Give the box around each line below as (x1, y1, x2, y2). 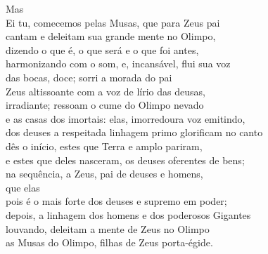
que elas (6, 180, 40, 194)
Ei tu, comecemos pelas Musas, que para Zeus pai (6, 15, 220, 29)
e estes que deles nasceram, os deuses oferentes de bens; (6, 152, 245, 167)
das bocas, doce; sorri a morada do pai (6, 69, 172, 84)
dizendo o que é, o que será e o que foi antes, (6, 42, 199, 57)
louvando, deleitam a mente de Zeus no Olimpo (6, 221, 210, 236)
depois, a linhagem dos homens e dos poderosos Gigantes (6, 207, 251, 222)
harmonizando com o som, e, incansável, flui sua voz (6, 56, 231, 71)
